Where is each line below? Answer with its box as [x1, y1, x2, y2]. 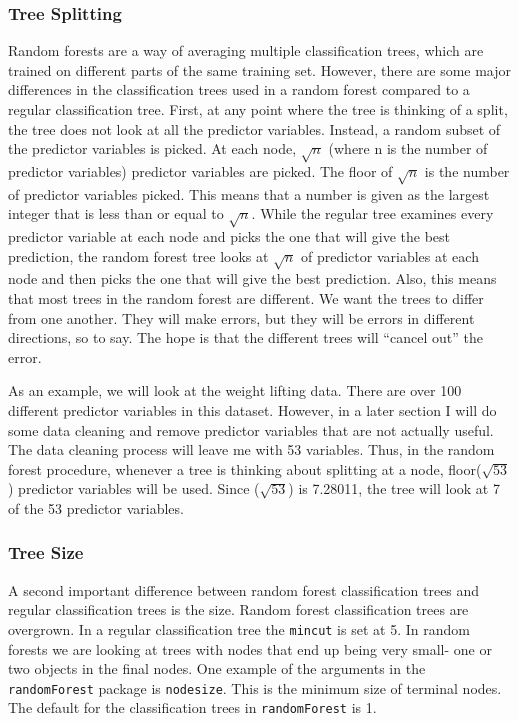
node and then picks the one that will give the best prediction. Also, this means [8, 268, 497, 289]
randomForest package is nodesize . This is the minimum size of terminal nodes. [8, 677, 502, 698]
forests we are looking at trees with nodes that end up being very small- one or [8, 638, 492, 659]
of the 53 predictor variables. [8, 497, 184, 518]
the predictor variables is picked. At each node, [8, 138, 297, 159]
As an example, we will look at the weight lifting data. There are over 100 [8, 380, 462, 401]
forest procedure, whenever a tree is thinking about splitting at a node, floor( [8, 458, 482, 479]
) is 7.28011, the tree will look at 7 [288, 478, 500, 499]
